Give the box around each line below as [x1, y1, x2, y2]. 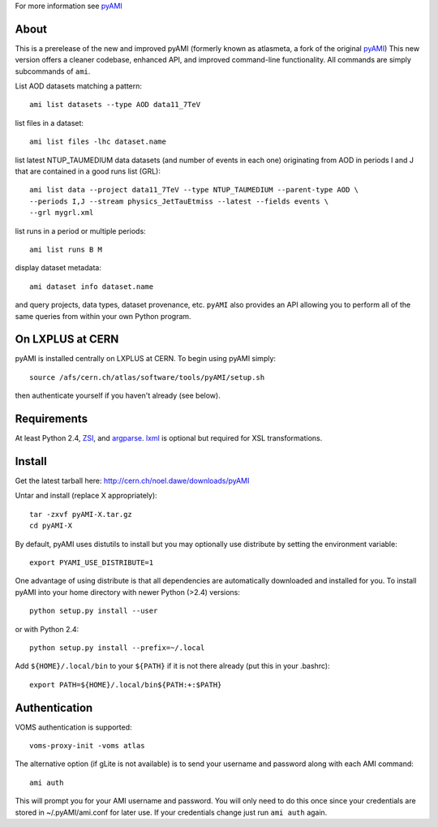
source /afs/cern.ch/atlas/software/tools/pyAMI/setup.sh [29, 373, 265, 381]
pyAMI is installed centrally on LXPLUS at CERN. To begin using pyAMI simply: [15, 354, 276, 364]
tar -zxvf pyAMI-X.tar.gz [29, 510, 133, 519]
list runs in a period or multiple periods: [15, 226, 146, 235]
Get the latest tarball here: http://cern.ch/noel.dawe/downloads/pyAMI [15, 476, 250, 486]
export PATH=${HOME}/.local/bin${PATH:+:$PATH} [29, 680, 222, 689]
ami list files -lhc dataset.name [29, 137, 166, 146]
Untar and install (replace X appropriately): [15, 491, 157, 501]
